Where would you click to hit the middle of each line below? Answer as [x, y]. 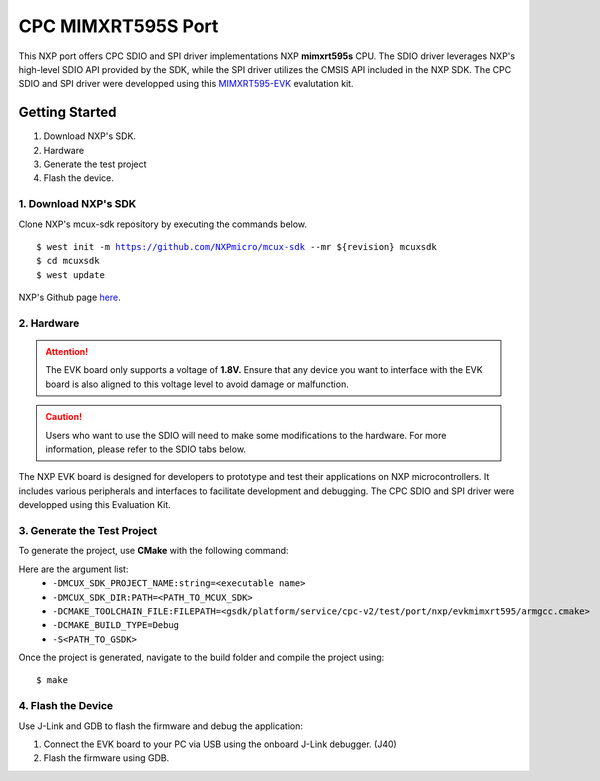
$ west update [70, 274]
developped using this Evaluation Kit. [95, 505]
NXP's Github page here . [69, 297]
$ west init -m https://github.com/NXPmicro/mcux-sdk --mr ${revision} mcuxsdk [236, 246]
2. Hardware [49, 323]
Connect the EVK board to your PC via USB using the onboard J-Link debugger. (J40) [220, 744]
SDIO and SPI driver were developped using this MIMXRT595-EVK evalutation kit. [186, 84]
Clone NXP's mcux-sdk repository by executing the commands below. [163, 224]
